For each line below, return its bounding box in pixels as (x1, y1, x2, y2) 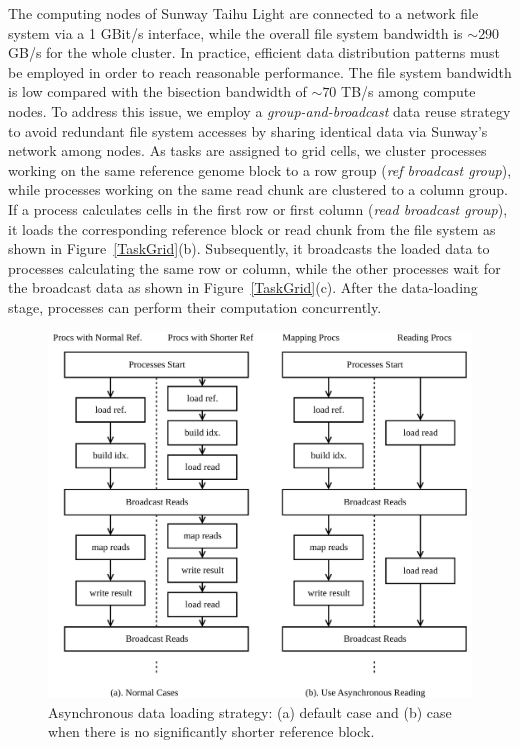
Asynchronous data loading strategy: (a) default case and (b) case (48, 701, 452, 722)
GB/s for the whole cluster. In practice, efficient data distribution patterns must (8, 42, 501, 63)
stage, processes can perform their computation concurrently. (8, 296, 382, 317)
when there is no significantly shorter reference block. (48, 721, 375, 742)
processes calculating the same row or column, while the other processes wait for (8, 257, 501, 278)
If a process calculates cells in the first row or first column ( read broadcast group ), (8, 198, 508, 219)
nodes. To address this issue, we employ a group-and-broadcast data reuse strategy (8, 100, 511, 121)
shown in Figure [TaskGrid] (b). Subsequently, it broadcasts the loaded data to (8, 238, 490, 259)
